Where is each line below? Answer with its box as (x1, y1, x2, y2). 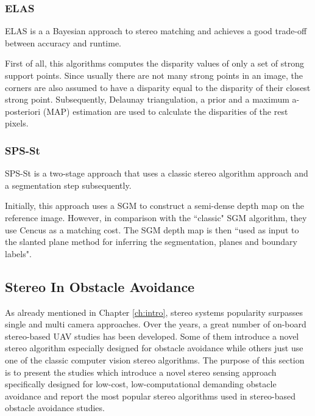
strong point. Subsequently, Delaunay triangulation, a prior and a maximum (5, 93, 289, 106)
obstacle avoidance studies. (5, 401, 105, 414)
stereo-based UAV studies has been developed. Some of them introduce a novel (5, 329, 299, 342)
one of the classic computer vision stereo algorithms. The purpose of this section (5, 353, 305, 366)
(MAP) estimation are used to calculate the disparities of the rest (43, 104, 288, 117)
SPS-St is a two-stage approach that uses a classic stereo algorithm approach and (5, 167, 308, 180)
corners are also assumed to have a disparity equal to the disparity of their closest (5, 81, 311, 93)
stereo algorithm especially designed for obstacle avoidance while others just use (5, 341, 303, 354)
